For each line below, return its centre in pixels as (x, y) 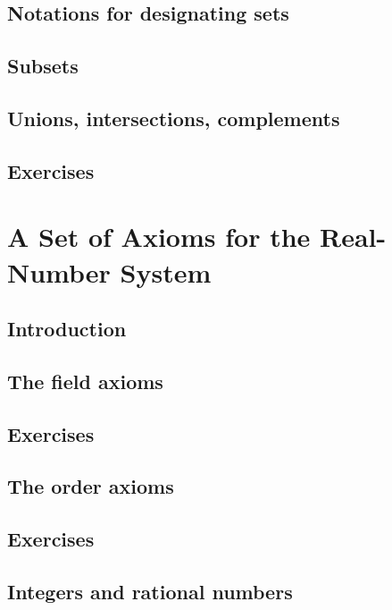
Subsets (43, 66)
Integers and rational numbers (150, 591)
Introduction (67, 329)
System (166, 271)
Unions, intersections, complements (174, 118)
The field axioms (85, 381)
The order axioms (91, 486)
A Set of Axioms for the (159, 237)
